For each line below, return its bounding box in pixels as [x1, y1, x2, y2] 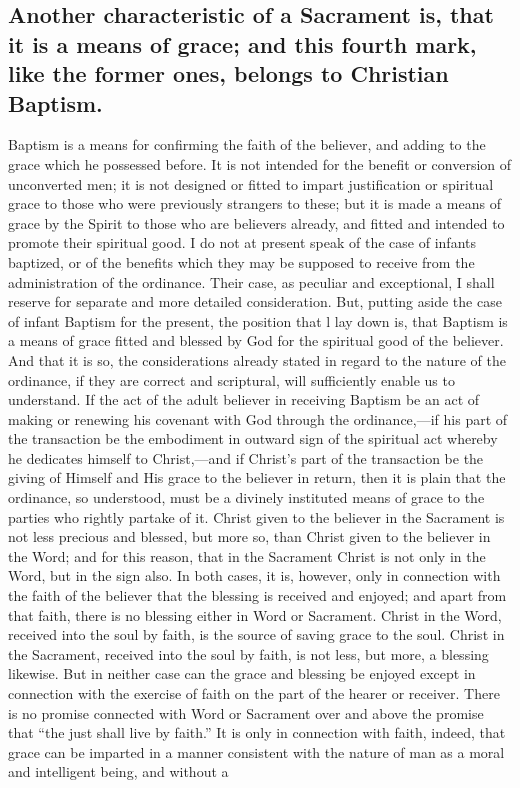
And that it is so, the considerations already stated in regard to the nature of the [8, 349, 506, 370]
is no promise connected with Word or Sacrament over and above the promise [8, 702, 484, 723]
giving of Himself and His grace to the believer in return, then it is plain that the [8, 467, 506, 488]
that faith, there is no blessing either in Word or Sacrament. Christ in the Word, [8, 604, 502, 625]
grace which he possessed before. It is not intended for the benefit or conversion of [8, 153, 512, 174]
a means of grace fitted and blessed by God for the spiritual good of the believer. [8, 330, 504, 351]
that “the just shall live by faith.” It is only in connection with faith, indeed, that [8, 722, 506, 743]
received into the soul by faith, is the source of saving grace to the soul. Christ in [8, 624, 505, 645]
